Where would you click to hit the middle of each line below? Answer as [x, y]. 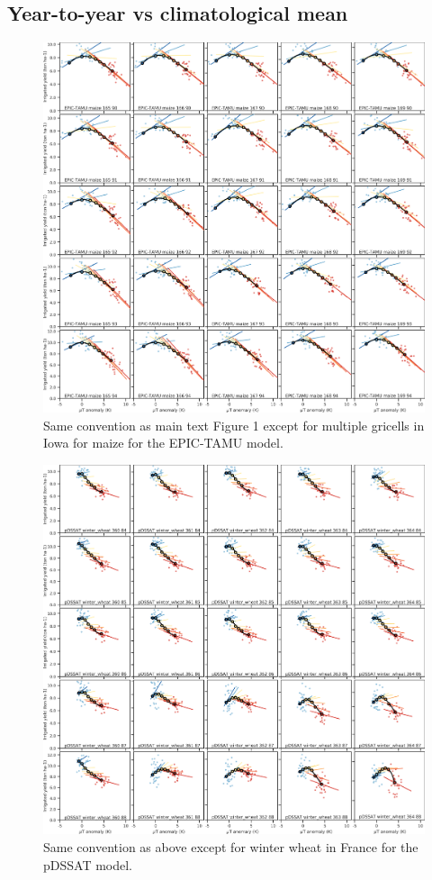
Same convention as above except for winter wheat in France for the [231, 847]
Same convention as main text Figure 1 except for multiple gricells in [234, 425]
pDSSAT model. [88, 864]
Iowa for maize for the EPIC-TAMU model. [163, 443]
